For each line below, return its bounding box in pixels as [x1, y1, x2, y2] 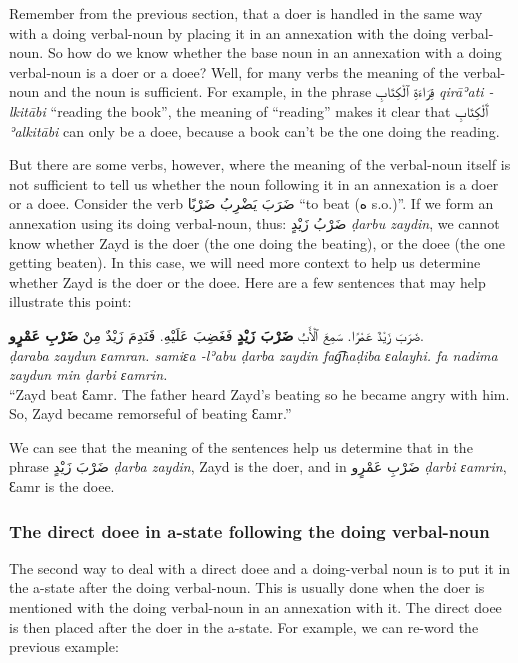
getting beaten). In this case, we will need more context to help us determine [9, 252, 481, 273]
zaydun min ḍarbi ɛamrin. [9, 364, 168, 385]
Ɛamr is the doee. [9, 476, 115, 497]
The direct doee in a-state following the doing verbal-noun [9, 518, 490, 543]
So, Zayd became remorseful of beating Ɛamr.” [9, 403, 292, 424]
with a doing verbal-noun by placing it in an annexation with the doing [9, 22, 447, 43]
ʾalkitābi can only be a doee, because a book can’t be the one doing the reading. [9, 120, 500, 141]
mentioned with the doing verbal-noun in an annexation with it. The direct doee [9, 597, 502, 618]
